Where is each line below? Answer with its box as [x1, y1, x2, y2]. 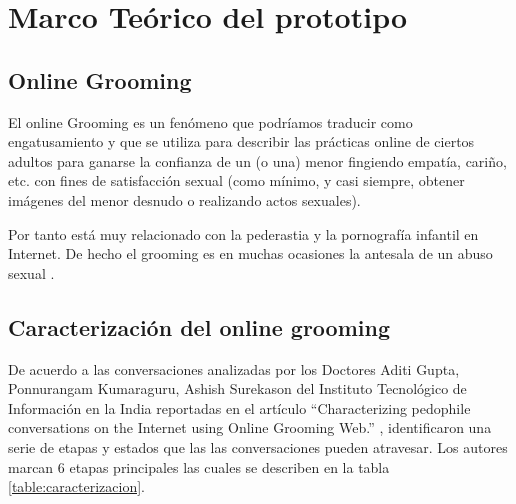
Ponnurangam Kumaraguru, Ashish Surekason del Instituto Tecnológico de [8, 378, 467, 399]
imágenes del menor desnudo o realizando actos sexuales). [8, 189, 361, 210]
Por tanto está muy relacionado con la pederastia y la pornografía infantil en [8, 223, 479, 244]
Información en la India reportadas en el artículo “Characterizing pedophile [8, 397, 471, 418]
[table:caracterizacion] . [8, 476, 145, 497]
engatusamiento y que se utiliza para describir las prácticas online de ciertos [8, 131, 475, 152]
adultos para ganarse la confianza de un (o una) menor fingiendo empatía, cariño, [8, 150, 507, 171]
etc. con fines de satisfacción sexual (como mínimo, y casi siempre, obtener [8, 170, 465, 191]
